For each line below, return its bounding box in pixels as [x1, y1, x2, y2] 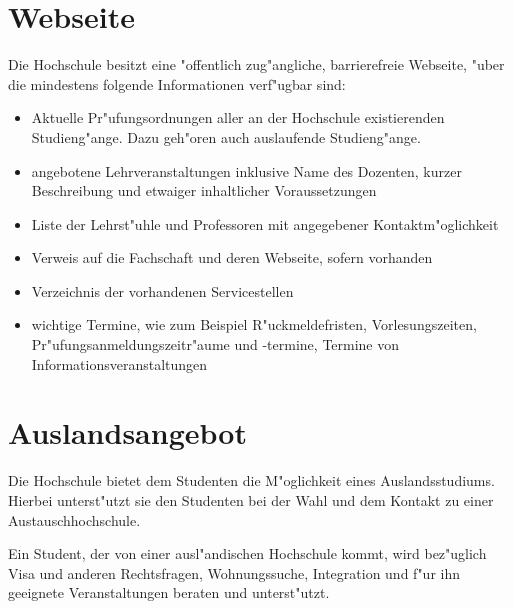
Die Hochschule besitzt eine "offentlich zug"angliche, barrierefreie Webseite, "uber [8, 54, 505, 75]
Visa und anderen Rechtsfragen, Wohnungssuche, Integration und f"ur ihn [8, 562, 461, 583]
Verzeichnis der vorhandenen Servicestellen [31, 280, 294, 301]
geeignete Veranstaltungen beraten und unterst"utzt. [8, 582, 330, 603]
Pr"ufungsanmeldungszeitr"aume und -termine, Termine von [31, 334, 400, 355]
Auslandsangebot [8, 412, 247, 453]
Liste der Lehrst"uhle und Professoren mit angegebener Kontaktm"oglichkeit [31, 213, 499, 234]
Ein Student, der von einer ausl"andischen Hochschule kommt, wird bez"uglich [8, 543, 487, 564]
